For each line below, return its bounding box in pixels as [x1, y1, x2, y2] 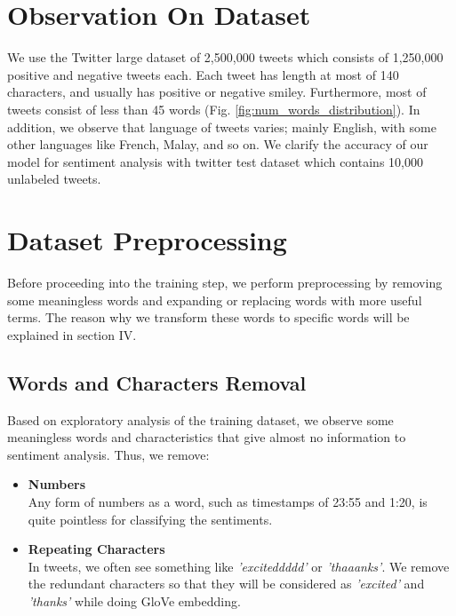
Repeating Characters [28, 540, 165, 558]
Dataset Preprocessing [7, 222, 287, 258]
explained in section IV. [7, 325, 137, 344]
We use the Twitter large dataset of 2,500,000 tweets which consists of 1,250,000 [7, 48, 444, 67]
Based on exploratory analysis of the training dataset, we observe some [7, 410, 394, 429]
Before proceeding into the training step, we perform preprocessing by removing [7, 273, 443, 291]
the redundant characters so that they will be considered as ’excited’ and [28, 574, 425, 593]
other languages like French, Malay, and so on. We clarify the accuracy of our [7, 135, 428, 154]
